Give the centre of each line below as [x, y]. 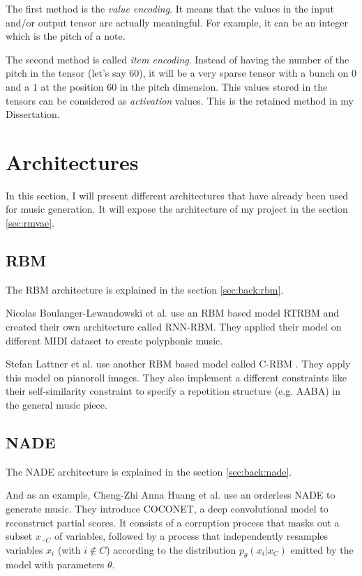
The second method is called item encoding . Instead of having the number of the [178, 59]
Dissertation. [33, 114]
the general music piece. [56, 405]
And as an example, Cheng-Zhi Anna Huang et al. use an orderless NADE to [171, 495]
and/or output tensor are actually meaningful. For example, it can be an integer [177, 22]
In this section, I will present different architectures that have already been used [177, 195]
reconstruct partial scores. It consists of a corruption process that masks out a [173, 522]
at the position [72, 86]
